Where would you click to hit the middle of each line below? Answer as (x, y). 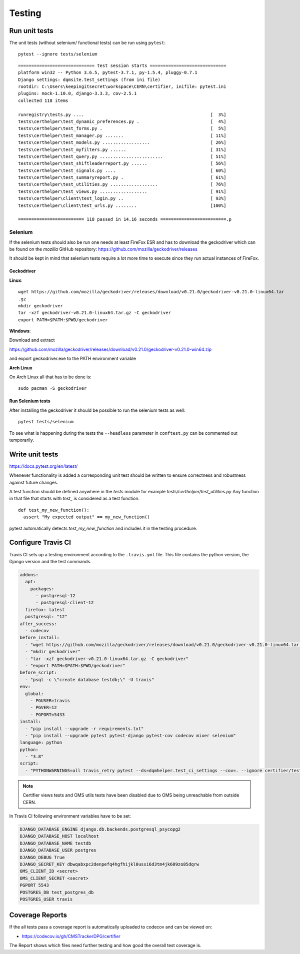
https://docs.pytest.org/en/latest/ (43, 466)
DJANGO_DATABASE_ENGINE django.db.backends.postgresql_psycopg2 (100, 829)
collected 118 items (43, 100)
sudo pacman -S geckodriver (52, 388)
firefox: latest (45, 609)
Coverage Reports (38, 915)
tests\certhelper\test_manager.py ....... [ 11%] (122, 135)
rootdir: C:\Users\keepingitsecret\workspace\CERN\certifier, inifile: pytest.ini (122, 87)
